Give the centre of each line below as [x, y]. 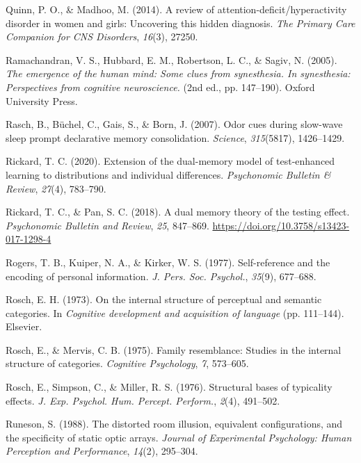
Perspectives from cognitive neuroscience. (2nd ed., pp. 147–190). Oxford [160, 87]
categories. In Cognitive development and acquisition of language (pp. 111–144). [175, 312]
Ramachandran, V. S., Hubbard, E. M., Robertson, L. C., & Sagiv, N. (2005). [171, 59]
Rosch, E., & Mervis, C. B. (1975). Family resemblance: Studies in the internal [174, 349]
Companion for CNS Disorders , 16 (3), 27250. [102, 36]
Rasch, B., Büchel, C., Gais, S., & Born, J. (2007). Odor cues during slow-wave [174, 124]
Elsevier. [24, 326]
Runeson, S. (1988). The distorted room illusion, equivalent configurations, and [174, 424]
